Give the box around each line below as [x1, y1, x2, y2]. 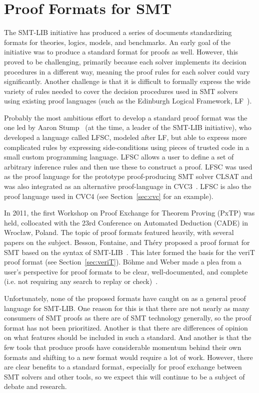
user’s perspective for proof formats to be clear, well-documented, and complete [4, 266, 248, 276]
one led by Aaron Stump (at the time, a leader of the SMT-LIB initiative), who [4, 122, 251, 132]
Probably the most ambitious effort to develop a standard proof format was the [4, 112, 247, 122]
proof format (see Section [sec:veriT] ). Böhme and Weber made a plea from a [4, 256, 241, 267]
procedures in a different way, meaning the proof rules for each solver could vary [4, 66, 250, 76]
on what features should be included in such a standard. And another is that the [4, 332, 251, 342]
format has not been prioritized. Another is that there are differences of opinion [4, 322, 248, 332]
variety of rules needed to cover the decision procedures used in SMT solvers [4, 85, 238, 96]
